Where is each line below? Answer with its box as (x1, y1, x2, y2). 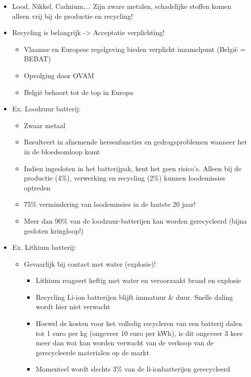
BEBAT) (24, 53, 51, 64)
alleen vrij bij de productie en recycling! (12, 10, 133, 21)
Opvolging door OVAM (24, 70, 94, 80)
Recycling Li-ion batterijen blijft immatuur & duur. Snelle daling (36, 291, 233, 302)
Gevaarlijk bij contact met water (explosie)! (24, 258, 156, 269)
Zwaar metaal (24, 120, 66, 130)
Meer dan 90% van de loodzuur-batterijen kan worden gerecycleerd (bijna (24, 215, 247, 226)
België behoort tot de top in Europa (24, 87, 133, 97)
